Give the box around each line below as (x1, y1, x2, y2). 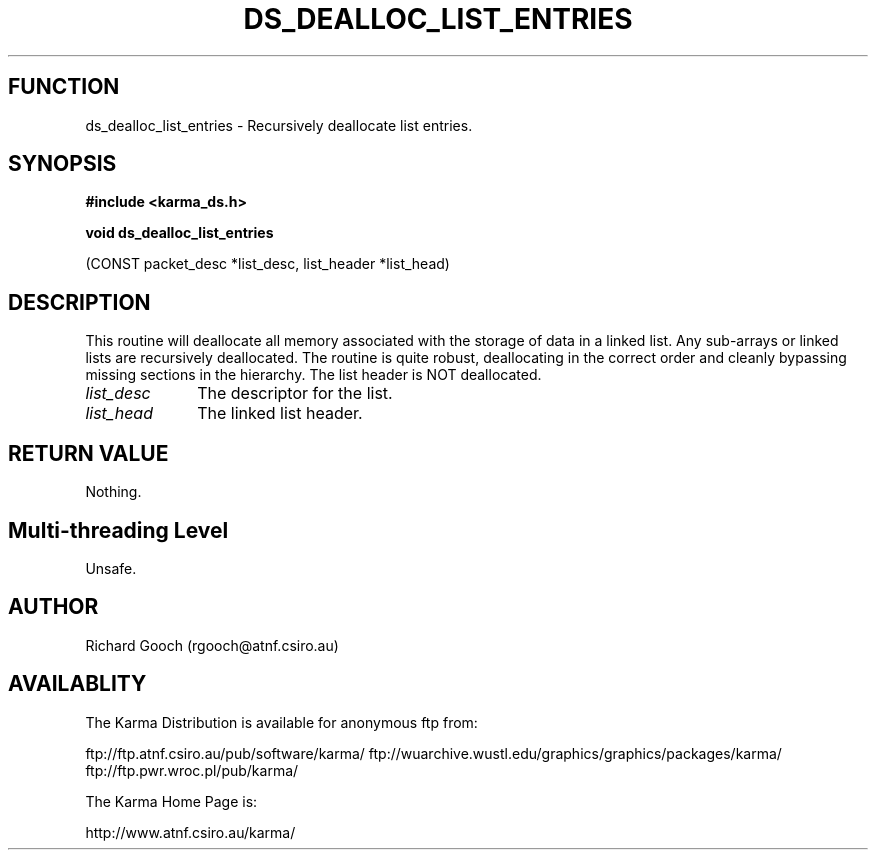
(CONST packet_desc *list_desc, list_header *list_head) (85, 255, 450, 273)
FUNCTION (8, 74, 120, 100)
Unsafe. (85, 559, 137, 577)
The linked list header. (197, 403, 363, 424)
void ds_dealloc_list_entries (85, 224, 274, 242)
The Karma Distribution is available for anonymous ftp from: (85, 713, 478, 731)
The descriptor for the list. (197, 383, 393, 404)
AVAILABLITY (8, 671, 147, 697)
